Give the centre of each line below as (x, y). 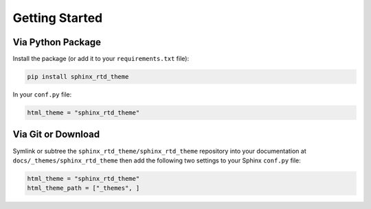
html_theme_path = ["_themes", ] (83, 188)
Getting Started (58, 18)
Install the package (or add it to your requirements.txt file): (101, 59)
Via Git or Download (56, 135)
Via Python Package (57, 42)
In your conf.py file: (42, 95)
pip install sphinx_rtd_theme (78, 77)
